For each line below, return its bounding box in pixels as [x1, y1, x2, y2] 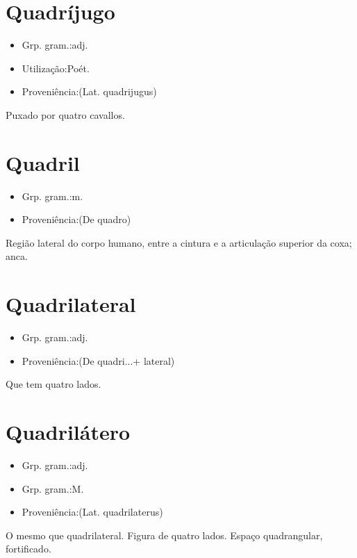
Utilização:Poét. [22, 60, 90, 75]
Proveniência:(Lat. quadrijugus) [22, 84, 157, 99]
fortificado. [6, 541, 51, 556]
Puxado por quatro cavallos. [6, 107, 125, 122]
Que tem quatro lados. [6, 377, 101, 391]
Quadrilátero [6, 418, 131, 446]
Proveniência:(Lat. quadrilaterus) [22, 504, 163, 519]
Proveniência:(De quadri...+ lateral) [22, 353, 175, 368]
